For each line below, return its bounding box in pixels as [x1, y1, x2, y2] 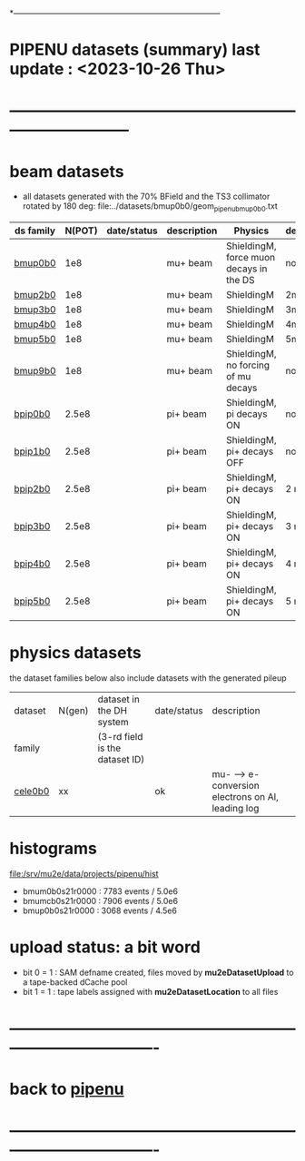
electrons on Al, [212, 791, 279, 803]
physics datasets [9, 643, 143, 664]
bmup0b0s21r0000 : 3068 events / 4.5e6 [22, 905, 177, 916]
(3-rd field [97, 731, 143, 743]
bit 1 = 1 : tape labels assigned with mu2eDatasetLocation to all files [22, 986, 279, 997]
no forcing [225, 359, 271, 371]
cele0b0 [14, 785, 50, 798]
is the [97, 742, 122, 754]
